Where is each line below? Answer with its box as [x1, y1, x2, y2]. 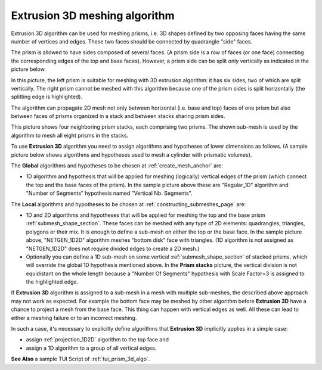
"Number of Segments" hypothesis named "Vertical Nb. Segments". [26, 189, 193, 197]
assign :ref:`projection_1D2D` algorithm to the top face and [26, 336, 169, 343]
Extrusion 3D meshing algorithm [11, 9, 175, 22]
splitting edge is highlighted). [11, 93, 83, 101]
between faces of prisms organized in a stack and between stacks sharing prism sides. [11, 113, 225, 120]
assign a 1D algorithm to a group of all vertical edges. [26, 344, 157, 352]
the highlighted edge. [26, 278, 79, 285]
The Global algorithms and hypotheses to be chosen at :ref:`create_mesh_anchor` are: [11, 162, 224, 169]
